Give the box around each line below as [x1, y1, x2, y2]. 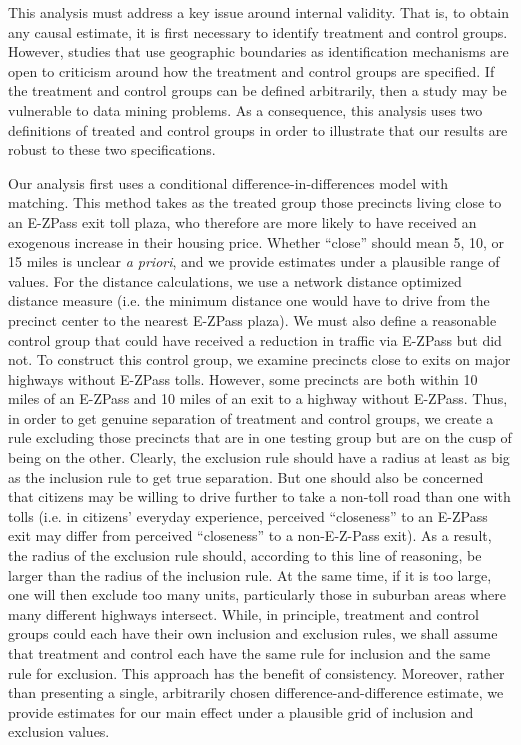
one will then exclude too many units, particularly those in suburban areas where [8, 584, 506, 605]
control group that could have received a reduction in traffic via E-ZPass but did [8, 329, 502, 350]
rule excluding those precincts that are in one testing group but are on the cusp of [8, 427, 512, 448]
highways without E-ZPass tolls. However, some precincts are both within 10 [8, 368, 478, 389]
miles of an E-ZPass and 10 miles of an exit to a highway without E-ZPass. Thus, [8, 388, 508, 409]
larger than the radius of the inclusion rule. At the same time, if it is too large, [8, 564, 492, 585]
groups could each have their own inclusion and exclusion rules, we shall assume [8, 623, 498, 644]
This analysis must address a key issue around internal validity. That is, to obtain [8, 2, 509, 22]
